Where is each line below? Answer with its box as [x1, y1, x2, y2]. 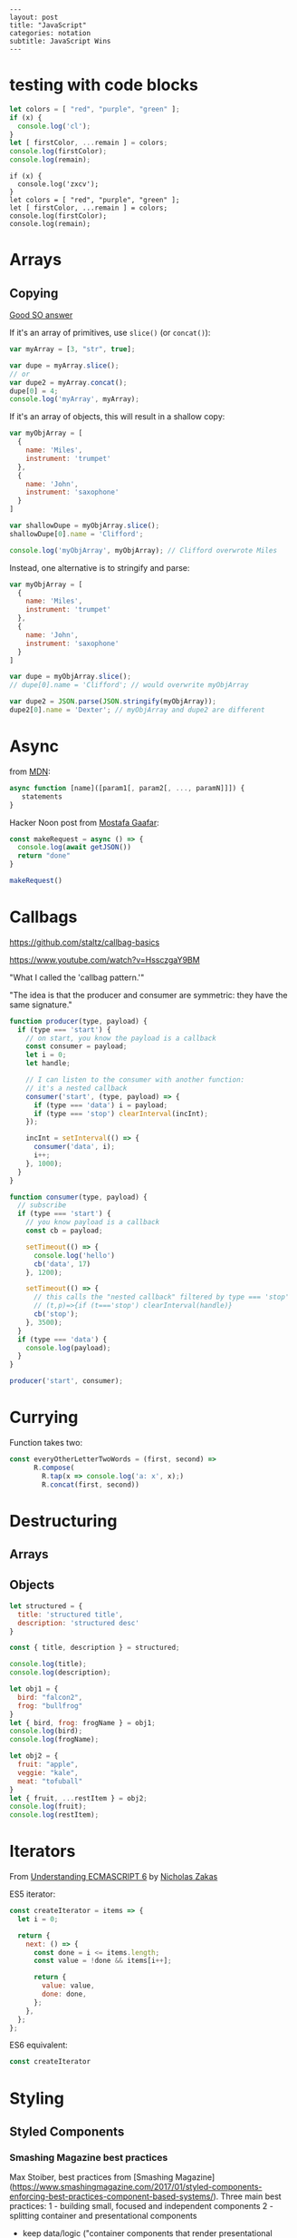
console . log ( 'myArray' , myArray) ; [9, 395, 140, 404]
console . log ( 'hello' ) [33, 1251, 116, 1260]
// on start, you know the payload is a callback [25, 1034, 217, 1043]
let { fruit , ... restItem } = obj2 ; [9, 1793, 148, 1802]
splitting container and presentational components [9, 2211, 197, 2222]
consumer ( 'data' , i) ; [33, 1143, 116, 1152]
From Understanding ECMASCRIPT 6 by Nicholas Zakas [9, 1871, 218, 1882]
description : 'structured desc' [17, 1618, 140, 1627]
